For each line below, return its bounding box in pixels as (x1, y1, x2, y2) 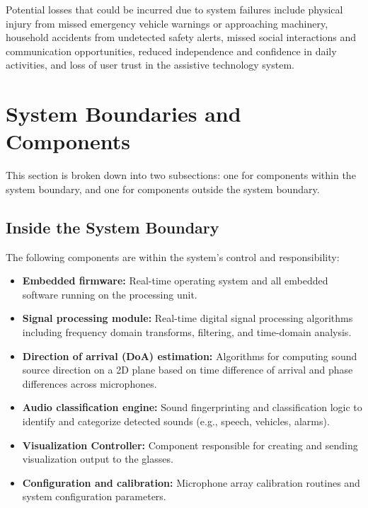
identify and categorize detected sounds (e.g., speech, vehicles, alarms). (22, 414, 330, 429)
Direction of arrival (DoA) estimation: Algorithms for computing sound (22, 348, 357, 363)
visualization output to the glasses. (22, 451, 173, 466)
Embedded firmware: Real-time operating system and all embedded (22, 273, 328, 288)
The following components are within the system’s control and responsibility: (6, 249, 340, 264)
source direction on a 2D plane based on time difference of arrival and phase (22, 362, 353, 377)
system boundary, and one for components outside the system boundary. (6, 181, 320, 196)
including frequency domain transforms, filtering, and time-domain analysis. (22, 325, 352, 340)
